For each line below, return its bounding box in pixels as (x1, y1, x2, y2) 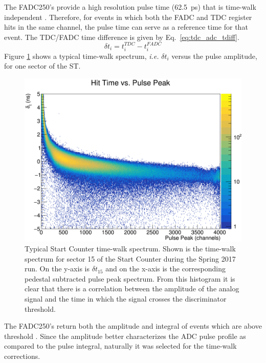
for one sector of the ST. (4, 60, 81, 71)
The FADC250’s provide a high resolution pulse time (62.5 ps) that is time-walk (4, 2, 256, 12)
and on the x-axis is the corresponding (105, 263, 226, 274)
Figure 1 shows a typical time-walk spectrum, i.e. (4, 50, 159, 61)
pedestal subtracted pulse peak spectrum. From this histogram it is (25, 273, 235, 284)
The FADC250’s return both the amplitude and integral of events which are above (4, 321, 262, 331)
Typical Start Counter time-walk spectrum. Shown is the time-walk (25, 243, 236, 254)
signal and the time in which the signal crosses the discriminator (25, 293, 227, 304)
